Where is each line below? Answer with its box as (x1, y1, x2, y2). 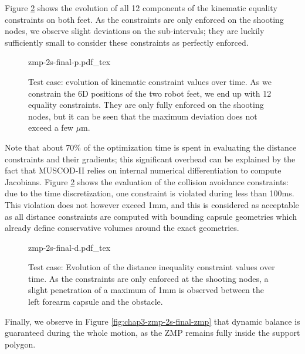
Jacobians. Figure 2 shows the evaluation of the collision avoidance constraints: (5, 175, 289, 188)
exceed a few (28, 121, 73, 134)
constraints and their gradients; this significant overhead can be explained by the (5, 152, 296, 165)
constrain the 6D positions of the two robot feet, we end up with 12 (28, 87, 272, 99)
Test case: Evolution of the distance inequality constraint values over (28, 261, 275, 273)
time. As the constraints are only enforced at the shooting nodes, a (28, 272, 269, 284)
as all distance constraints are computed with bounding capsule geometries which (5, 210, 297, 222)
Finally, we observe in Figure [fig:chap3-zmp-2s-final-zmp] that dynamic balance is (5, 315, 300, 327)
